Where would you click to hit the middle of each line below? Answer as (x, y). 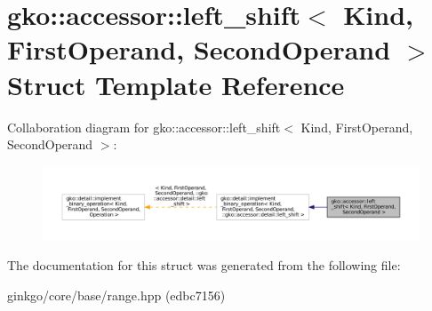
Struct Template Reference (176, 84)
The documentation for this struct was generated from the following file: (204, 264)
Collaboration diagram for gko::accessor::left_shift (144, 127)
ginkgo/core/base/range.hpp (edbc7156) (116, 295)
